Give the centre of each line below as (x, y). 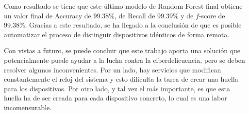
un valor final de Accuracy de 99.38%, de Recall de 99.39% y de (99, 15)
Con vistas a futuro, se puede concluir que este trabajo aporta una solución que (122, 50)
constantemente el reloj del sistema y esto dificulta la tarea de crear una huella (121, 79)
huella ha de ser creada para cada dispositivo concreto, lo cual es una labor (116, 98)
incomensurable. (28, 107)
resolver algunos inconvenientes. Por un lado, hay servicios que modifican (113, 69)
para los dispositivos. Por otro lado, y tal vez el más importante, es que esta (117, 88)
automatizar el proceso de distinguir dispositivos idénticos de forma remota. (117, 34)
